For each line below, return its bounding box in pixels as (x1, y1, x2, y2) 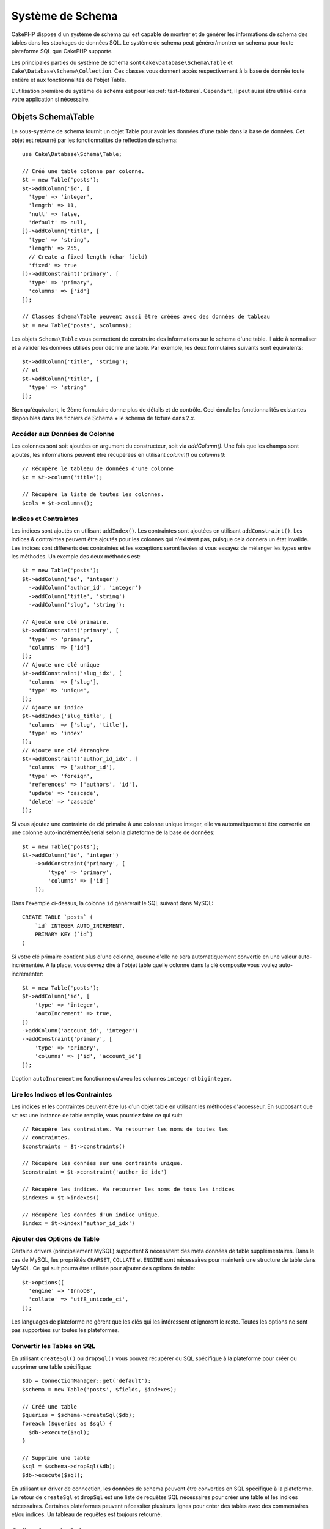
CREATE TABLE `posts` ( (22, 914, 94, 920)
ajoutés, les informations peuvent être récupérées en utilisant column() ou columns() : (11, 451, 226, 458)
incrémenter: (11, 970, 44, 977)
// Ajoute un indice (22, 704, 84, 711)
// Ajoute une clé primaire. (22, 618, 109, 625)
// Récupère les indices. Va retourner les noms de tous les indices (22, 1185, 235, 1193)
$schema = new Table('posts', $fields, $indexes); (22, 1386, 177, 1393)
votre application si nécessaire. (11, 95, 90, 103)
